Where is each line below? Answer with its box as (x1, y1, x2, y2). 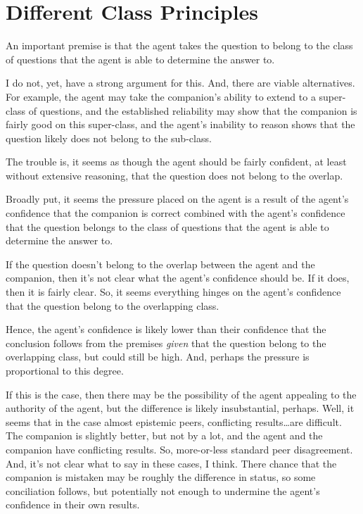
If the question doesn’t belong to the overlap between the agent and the (6, 256, 315, 271)
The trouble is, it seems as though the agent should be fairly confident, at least (6, 154, 347, 169)
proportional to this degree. (6, 363, 124, 377)
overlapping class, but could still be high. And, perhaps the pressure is (6, 349, 310, 364)
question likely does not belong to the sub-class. (6, 130, 212, 145)
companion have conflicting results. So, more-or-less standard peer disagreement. (6, 441, 353, 456)
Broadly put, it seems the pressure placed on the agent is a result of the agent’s (6, 192, 349, 206)
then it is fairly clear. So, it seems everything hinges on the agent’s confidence (6, 284, 341, 299)
